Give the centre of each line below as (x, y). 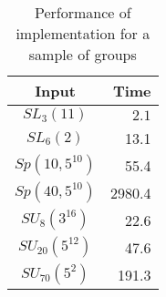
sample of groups (83, 54)
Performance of (83, 12)
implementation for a (83, 33)
